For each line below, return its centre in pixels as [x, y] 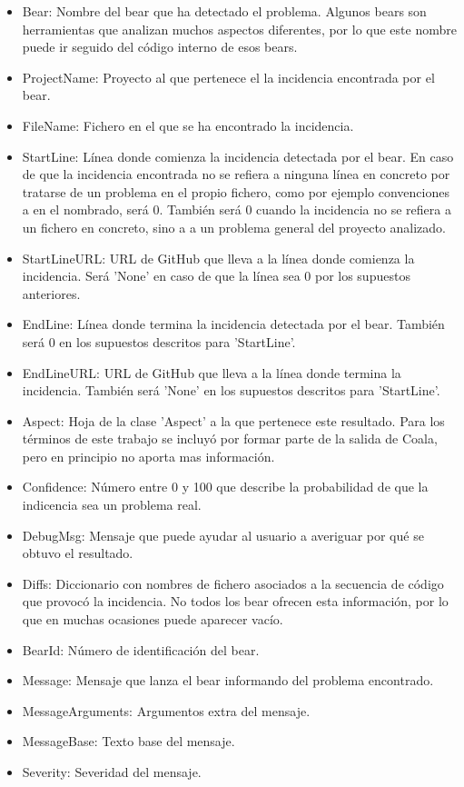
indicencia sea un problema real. [112, 505]
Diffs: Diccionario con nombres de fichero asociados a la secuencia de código [233, 583]
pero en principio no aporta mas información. [148, 456]
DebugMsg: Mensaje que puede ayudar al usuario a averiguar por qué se [223, 535]
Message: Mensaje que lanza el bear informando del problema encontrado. [228, 680]
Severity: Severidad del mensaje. [112, 772]
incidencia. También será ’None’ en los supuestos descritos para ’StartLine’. [231, 390]
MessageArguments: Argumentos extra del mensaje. [166, 710]
